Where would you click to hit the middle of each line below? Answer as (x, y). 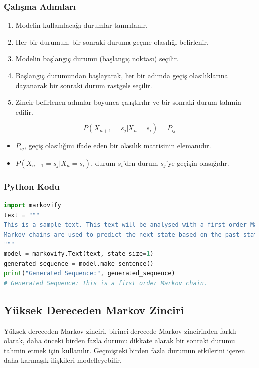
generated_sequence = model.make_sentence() (79, 264)
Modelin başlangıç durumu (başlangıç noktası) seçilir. (97, 59)
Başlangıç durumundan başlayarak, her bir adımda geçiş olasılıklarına (122, 75)
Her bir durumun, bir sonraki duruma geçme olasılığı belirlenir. (112, 42)
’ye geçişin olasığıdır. (197, 163)
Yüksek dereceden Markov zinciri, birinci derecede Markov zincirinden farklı (120, 330)
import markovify (33, 205)
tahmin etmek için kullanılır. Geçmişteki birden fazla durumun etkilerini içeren (125, 350)
